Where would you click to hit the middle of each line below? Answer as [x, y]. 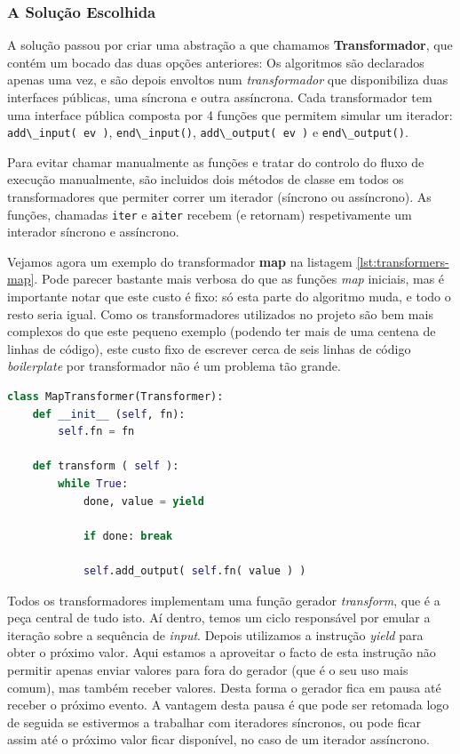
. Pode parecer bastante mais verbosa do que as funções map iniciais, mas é [239, 279]
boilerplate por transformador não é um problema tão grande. [174, 366]
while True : [93, 484]
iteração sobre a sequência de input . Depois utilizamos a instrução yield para [215, 634]
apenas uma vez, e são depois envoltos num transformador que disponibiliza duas [228, 80]
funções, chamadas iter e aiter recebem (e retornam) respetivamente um [210, 214]
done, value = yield [143, 501]
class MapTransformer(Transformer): [115, 397]
